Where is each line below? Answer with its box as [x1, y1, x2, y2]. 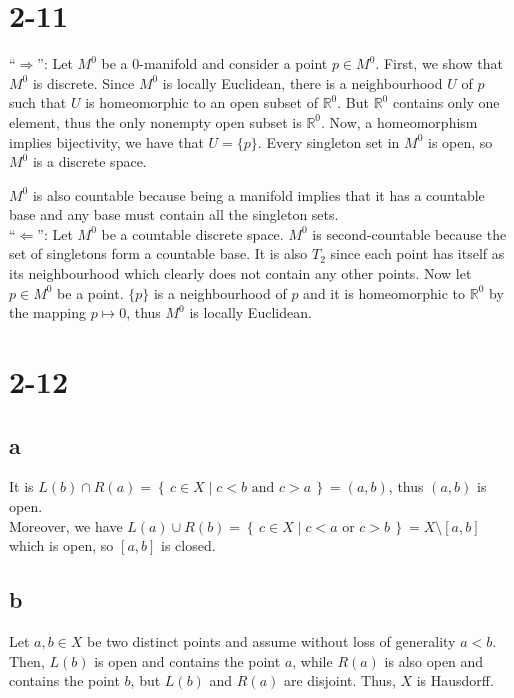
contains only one [392, 92, 500, 113]
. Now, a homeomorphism [321, 111, 478, 132]
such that [9, 92, 67, 113]
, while [292, 650, 333, 671]
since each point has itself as [330, 243, 505, 264]
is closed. [161, 535, 216, 556]
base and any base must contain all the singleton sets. [9, 204, 339, 225]
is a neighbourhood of [153, 282, 287, 303]
